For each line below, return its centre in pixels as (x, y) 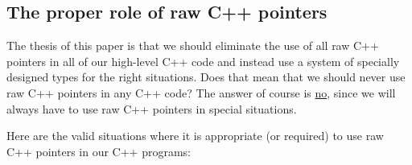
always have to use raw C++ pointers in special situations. (152, 108)
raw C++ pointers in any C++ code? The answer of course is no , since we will (201, 92)
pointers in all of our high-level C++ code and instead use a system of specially (203, 61)
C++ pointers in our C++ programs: (99, 151)
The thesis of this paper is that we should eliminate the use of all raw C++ (193, 45)
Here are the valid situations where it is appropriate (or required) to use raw (195, 136)
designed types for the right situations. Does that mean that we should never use (206, 77)
